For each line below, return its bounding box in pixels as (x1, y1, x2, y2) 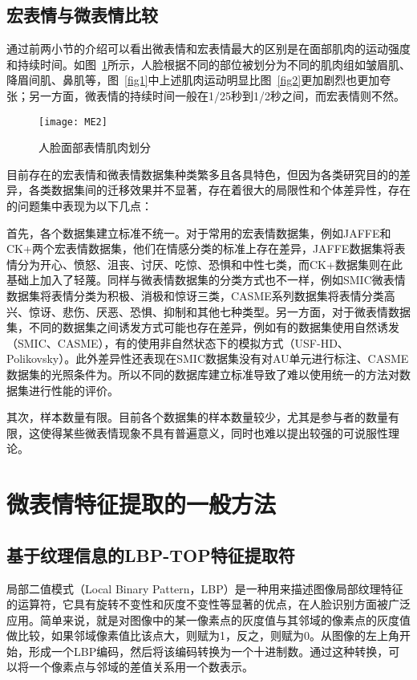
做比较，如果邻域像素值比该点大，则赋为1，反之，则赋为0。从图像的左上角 (6, 627, 399, 644)
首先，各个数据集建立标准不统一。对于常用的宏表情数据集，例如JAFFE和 (6, 224, 391, 241)
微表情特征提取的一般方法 (6, 487, 277, 520)
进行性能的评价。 (28, 381, 119, 398)
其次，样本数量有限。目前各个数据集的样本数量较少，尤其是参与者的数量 (6, 409, 388, 426)
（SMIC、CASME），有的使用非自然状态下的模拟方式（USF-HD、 (6, 334, 349, 351)
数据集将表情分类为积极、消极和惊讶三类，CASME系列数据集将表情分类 (6, 287, 384, 303)
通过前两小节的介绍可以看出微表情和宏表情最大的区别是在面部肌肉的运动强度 (6, 40, 411, 57)
